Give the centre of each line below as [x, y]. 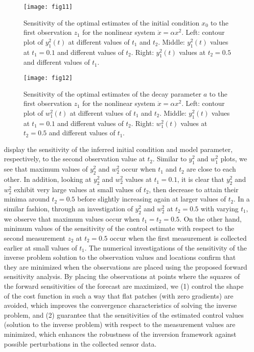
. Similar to [170, 159]
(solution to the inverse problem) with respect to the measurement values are [120, 324]
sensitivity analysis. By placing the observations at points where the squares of [122, 276]
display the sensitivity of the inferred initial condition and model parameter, [118, 149]
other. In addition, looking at [48, 179]
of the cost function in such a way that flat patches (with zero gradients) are [119, 295]
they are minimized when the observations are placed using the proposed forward [126, 266]
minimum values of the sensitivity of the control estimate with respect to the [119, 228]
